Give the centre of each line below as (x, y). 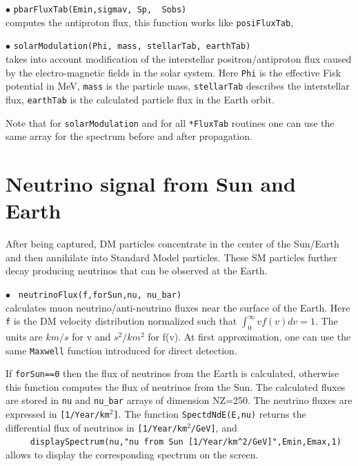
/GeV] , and (214, 427)
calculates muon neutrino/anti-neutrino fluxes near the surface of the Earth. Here (178, 307)
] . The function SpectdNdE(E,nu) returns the (210, 414)
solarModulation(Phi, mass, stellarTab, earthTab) (132, 47)
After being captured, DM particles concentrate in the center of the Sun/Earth (172, 244)
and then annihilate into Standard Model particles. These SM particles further (171, 257)
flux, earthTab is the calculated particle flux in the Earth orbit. (140, 99)
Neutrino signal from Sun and (151, 183)
